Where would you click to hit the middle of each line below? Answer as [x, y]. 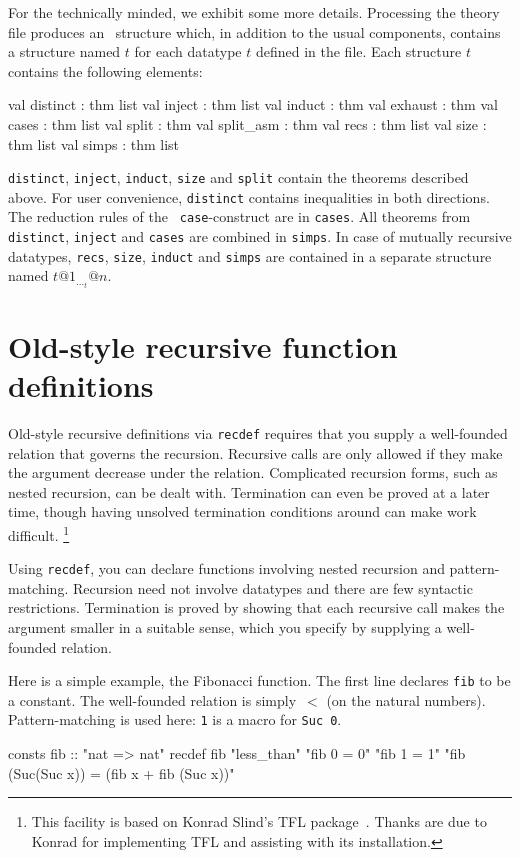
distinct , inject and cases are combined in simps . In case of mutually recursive [260, 236]
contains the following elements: [105, 70]
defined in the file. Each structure [358, 51]
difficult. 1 [39, 533]
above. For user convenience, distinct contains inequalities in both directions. [249, 196]
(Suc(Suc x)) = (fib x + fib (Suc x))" [121, 772]
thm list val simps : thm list [94, 143]
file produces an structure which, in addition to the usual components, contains [254, 31]
